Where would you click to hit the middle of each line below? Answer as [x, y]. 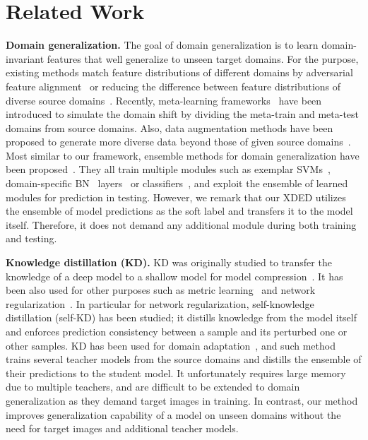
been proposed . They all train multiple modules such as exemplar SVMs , [168, 169]
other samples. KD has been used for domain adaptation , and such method [171, 345]
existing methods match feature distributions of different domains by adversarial [179, 72]
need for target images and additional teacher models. [122, 428]
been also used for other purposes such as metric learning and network [161, 290]
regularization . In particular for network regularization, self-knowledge [160, 303]
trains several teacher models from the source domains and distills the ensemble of [184, 359]
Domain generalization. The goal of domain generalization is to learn [162, 45]
